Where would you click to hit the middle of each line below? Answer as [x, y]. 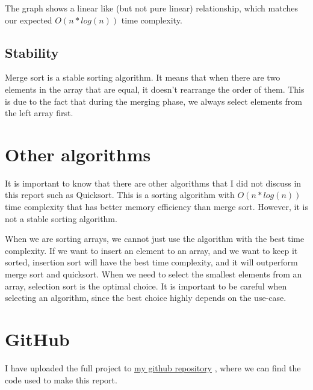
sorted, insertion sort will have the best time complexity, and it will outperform [151, 262]
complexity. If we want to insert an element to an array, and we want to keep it [151, 250]
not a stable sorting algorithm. [61, 218]
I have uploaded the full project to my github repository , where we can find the [153, 367]
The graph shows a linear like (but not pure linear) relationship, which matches [152, 8]
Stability [32, 52]
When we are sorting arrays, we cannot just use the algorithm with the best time [155, 239]
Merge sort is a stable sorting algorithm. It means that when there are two [143, 77]
